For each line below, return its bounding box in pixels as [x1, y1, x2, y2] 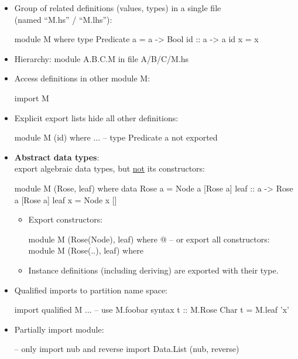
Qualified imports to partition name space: [14, 283, 167, 296]
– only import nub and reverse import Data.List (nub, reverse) [14, 343, 239, 355]
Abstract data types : [14, 151, 100, 163]
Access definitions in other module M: [14, 72, 150, 84]
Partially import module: [14, 323, 104, 335]
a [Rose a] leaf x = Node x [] [14, 193, 117, 206]
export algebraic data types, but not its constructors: [14, 162, 205, 175]
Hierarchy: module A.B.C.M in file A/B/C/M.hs [14, 52, 189, 64]
